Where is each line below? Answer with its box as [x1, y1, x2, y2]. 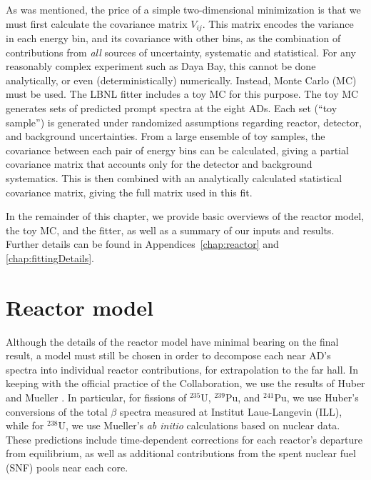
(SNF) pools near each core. [6, 460, 128, 475]
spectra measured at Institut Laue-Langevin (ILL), [119, 404, 342, 419]
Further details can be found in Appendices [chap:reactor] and [6, 236, 279, 251]
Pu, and [225, 390, 260, 405]
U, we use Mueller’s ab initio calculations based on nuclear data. [58, 418, 340, 433]
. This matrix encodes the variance [202, 16, 354, 31]
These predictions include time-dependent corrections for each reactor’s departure [6, 431, 362, 446]
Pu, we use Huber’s [274, 390, 359, 405]
